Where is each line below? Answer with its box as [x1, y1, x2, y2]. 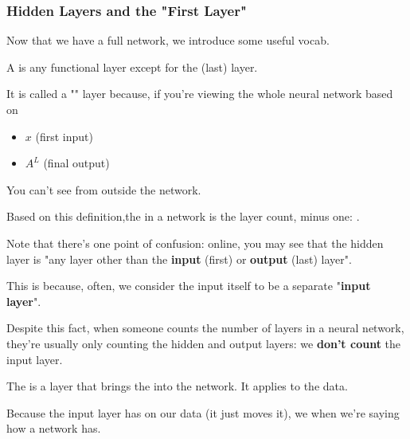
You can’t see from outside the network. [6, 181, 201, 198]
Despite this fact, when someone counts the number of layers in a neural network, [6, 319, 404, 336]
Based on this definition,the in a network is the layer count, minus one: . [6, 208, 360, 225]
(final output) [43, 155, 110, 171]
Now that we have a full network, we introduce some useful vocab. [6, 32, 330, 49]
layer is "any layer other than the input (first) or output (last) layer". [6, 250, 352, 267]
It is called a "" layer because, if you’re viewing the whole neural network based [6, 85, 393, 102]
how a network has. [6, 420, 101, 437]
